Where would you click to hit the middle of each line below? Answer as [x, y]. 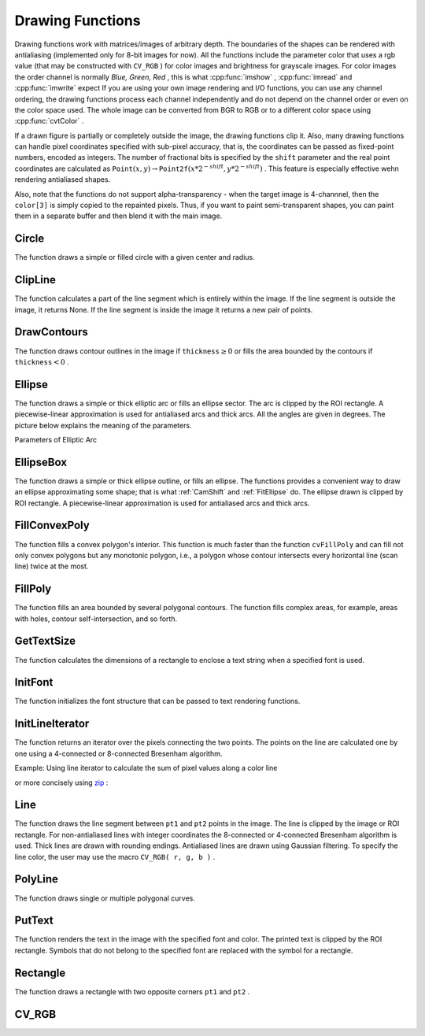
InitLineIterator [52, 724]
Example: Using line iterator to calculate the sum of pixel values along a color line [146, 768]
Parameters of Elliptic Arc [56, 439]
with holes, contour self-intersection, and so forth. [96, 619]
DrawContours [51, 332]
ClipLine [35, 280]
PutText [34, 921]
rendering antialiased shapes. [63, 179]
